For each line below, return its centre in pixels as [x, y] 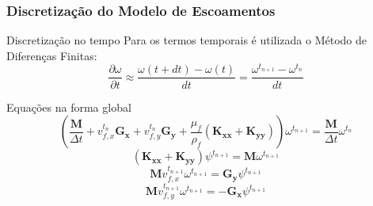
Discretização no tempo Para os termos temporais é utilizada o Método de [187, 40]
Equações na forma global [69, 107]
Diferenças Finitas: [52, 55]
